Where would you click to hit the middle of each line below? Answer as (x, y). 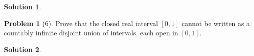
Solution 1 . (23, 6)
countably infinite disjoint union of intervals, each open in (91, 33)
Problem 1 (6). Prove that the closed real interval (81, 23)
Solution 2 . (23, 49)
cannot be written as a (216, 23)
